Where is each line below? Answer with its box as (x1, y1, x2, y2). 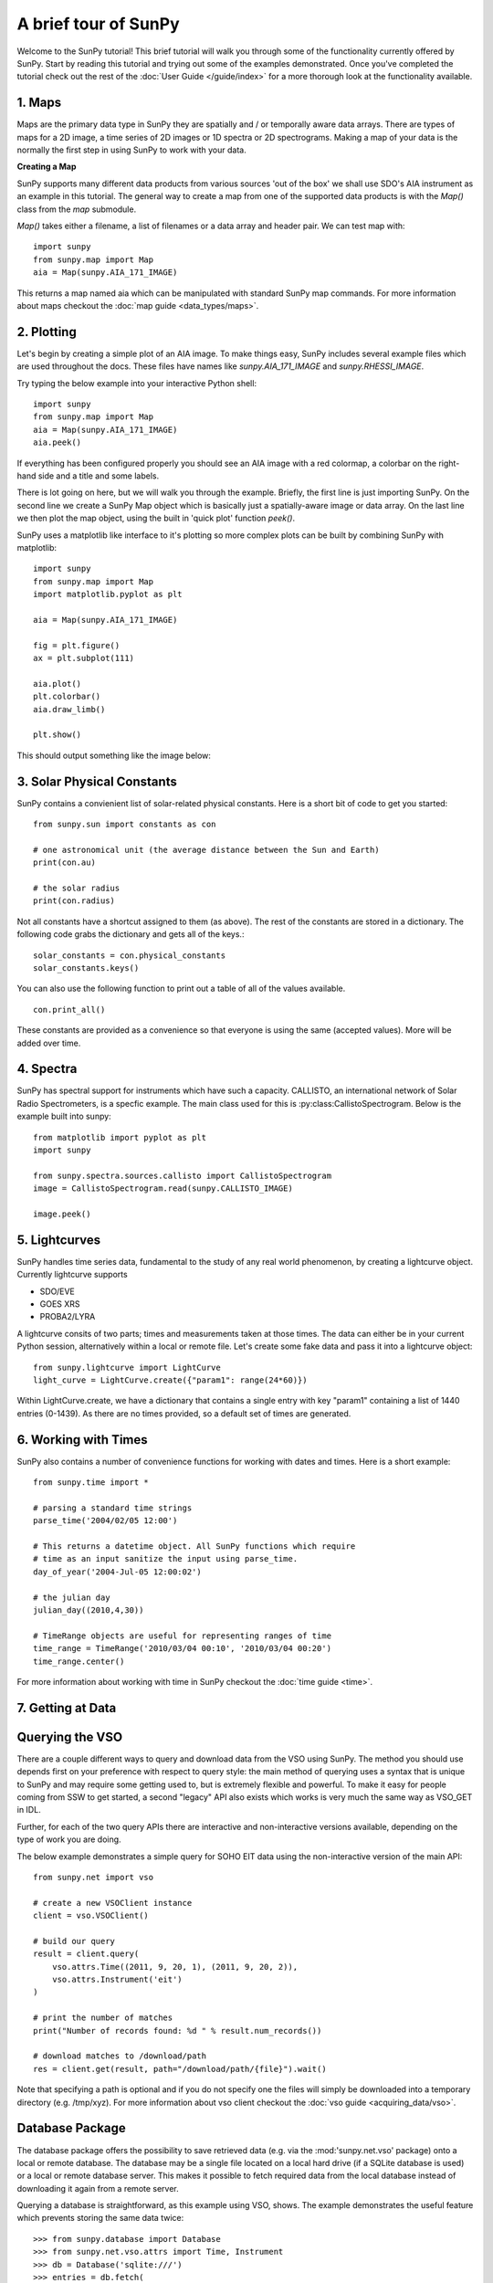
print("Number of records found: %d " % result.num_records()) (33, 2025, 322, 2036)
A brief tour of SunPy (16, 14, 180, 34)
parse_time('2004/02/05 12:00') (33, 1516, 178, 1526)
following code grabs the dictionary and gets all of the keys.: (16, 929, 245, 940)
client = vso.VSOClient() (33, 1910, 150, 1921)
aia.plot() (33, 679, 82, 689)
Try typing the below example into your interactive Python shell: (16, 377, 257, 388)
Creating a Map (16, 161, 77, 173)
